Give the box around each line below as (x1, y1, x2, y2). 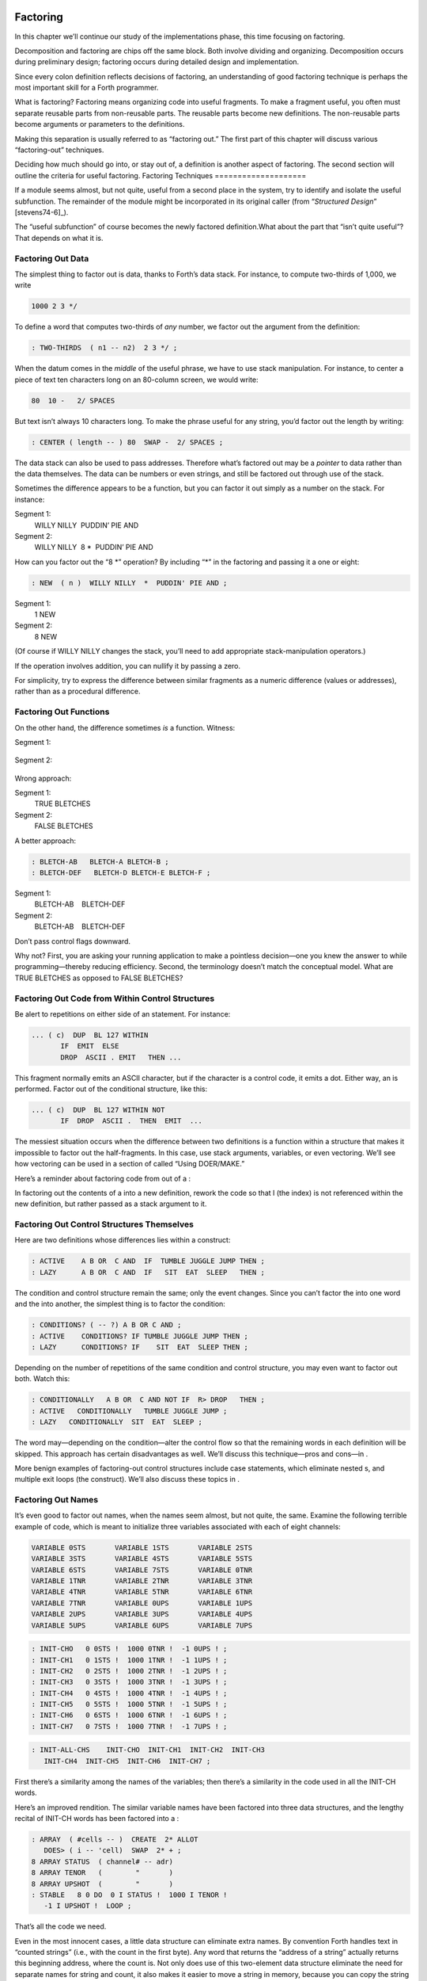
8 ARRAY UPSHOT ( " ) (31, 1879, 174, 1888)
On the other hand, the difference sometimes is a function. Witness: (14, 723, 236, 732)
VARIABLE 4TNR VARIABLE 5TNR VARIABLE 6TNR (31, 1587, 253, 1597)
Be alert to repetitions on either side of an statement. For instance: (14, 1009, 231, 1018)
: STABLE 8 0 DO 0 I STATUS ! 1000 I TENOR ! (31, 1890, 228, 1899)
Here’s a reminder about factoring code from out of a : (14, 1174, 191, 1183)
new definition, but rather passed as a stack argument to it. (14, 1199, 207, 1208)
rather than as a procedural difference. (14, 686, 141, 697)
